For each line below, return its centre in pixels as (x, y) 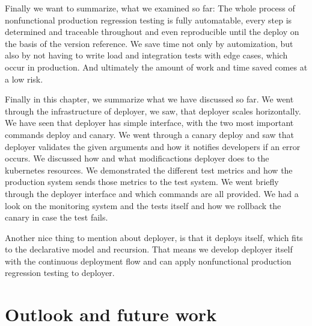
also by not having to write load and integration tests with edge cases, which (146, 55)
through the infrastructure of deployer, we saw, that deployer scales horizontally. (153, 111)
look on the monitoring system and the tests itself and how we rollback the (143, 205)
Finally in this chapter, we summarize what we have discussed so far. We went (149, 99)
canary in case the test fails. (57, 217)
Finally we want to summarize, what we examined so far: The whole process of (150, 8)
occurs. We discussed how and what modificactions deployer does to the (137, 158)
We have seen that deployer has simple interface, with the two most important (149, 123)
